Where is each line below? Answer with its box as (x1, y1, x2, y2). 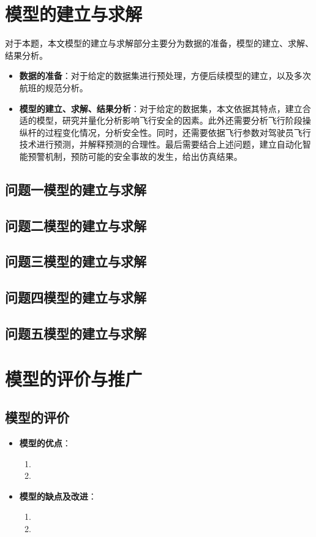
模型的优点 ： (19, 436, 71, 449)
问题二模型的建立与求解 (5, 216, 146, 235)
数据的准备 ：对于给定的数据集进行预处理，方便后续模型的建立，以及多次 (19, 69, 311, 82)
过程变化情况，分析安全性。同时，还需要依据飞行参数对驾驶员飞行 (45, 126, 311, 138)
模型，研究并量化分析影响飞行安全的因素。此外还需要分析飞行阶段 (36, 114, 303, 127)
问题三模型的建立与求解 (5, 252, 146, 271)
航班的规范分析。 (19, 81, 88, 94)
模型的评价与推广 (5, 366, 143, 391)
